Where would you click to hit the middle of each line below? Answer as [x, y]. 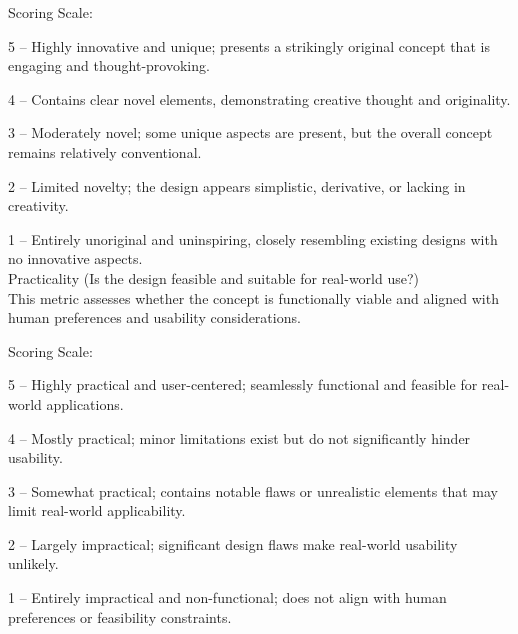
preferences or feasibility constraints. [120, 616]
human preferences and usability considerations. [154, 317]
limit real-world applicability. [97, 510]
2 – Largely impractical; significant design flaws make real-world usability [233, 543]
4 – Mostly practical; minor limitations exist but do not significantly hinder [239, 437]
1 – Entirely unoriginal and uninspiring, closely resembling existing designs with [253, 238]
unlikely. [33, 563]
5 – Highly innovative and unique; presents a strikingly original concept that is [249, 45]
